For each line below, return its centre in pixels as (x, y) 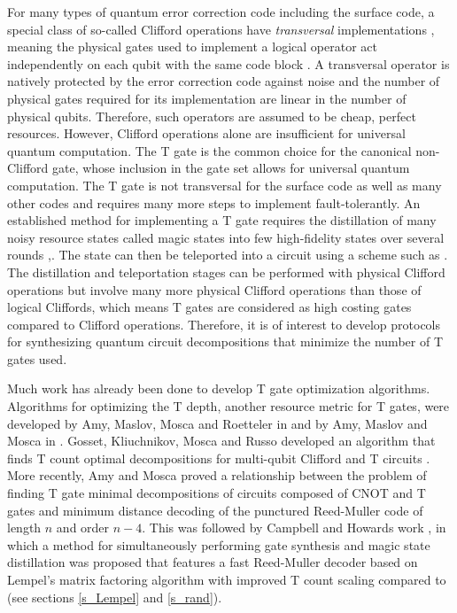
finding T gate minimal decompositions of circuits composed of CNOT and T (217, 493)
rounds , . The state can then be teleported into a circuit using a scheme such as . (228, 255)
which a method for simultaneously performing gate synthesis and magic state (219, 544)
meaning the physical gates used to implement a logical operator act (192, 47)
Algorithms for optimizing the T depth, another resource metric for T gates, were (228, 406)
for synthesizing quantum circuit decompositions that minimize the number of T (225, 341)
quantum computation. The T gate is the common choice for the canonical (209, 150)
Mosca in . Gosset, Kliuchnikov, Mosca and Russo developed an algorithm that (221, 441)
